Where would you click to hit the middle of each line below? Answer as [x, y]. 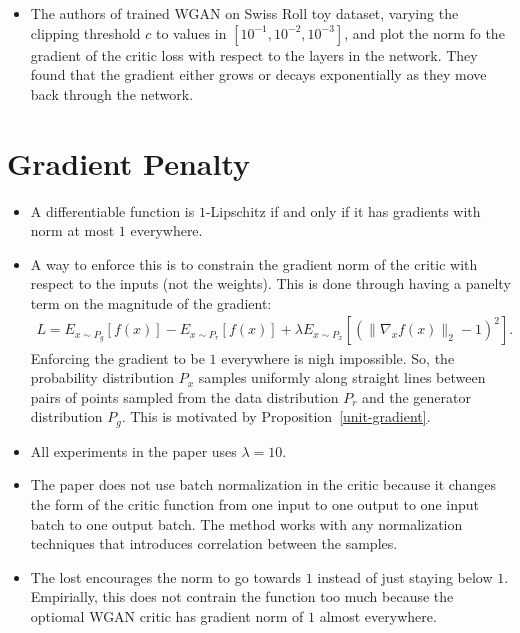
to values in [191, 32]
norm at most [72, 230]
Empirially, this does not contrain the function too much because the [242, 596]
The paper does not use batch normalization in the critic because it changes [263, 484]
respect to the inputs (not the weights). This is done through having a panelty [270, 283]
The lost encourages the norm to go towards [165, 576]
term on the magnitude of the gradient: [151, 302]
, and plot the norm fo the [424, 32]
